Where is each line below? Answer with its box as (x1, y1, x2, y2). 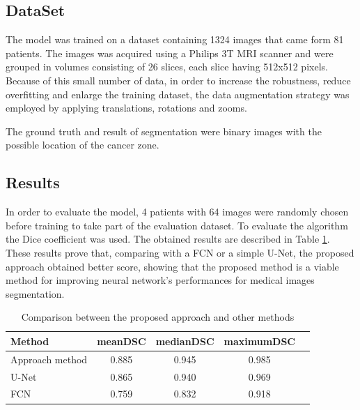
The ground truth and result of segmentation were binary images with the (6, 123, 322, 138)
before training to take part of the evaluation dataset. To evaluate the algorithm (6, 218, 348, 232)
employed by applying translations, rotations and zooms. (6, 100, 247, 115)
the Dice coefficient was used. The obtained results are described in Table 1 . (6, 231, 330, 246)
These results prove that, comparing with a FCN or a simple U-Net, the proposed (6, 245, 354, 259)
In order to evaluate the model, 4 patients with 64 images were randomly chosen (6, 204, 349, 219)
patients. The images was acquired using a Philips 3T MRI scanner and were (6, 45, 334, 60)
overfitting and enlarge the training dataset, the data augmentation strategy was (6, 86, 350, 101)
